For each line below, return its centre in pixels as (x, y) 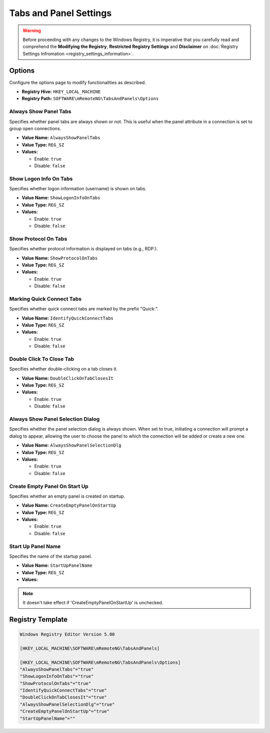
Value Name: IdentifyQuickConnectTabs (67, 318)
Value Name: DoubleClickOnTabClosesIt (67, 378)
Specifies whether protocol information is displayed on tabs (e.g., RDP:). (83, 249)
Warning (32, 31)
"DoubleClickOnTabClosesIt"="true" (63, 697)
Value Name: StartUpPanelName (57, 565)
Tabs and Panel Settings (60, 13)
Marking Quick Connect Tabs (45, 299)
